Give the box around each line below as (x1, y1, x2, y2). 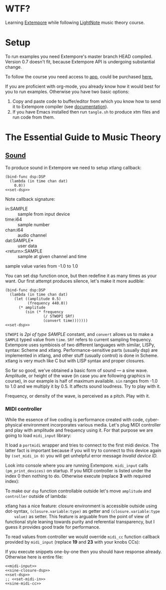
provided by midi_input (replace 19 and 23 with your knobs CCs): (5, 539, 140, 545)
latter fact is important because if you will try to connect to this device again (5, 447, 162, 453)
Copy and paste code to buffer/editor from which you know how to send (12, 98, 161, 104)
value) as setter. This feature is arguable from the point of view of (14, 514, 150, 520)
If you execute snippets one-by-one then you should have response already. (5, 549, 162, 555)
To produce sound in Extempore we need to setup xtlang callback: (5, 164, 142, 170)
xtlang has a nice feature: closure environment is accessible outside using (5, 503, 157, 509)
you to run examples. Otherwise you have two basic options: (5, 88, 130, 95)
